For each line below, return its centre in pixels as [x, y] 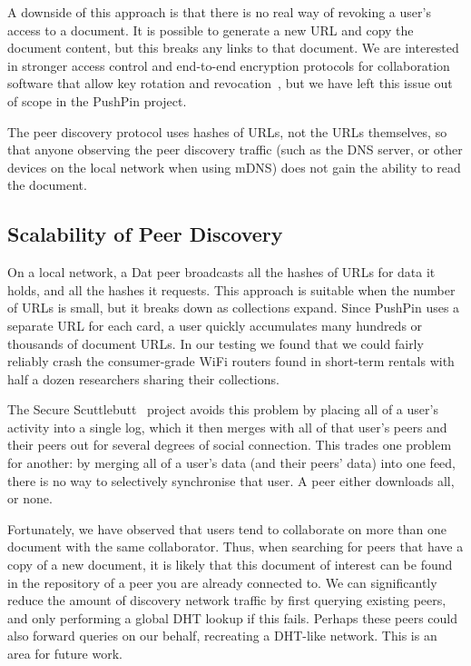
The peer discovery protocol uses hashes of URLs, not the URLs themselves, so [227, 131]
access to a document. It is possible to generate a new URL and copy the [211, 30]
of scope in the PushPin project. [97, 100]
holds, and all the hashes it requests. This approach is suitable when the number [231, 289]
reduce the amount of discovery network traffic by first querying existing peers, [227, 600]
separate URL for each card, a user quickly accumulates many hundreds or [215, 325]
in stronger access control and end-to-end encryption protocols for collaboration [229, 65]
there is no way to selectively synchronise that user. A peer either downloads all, [231, 480]
